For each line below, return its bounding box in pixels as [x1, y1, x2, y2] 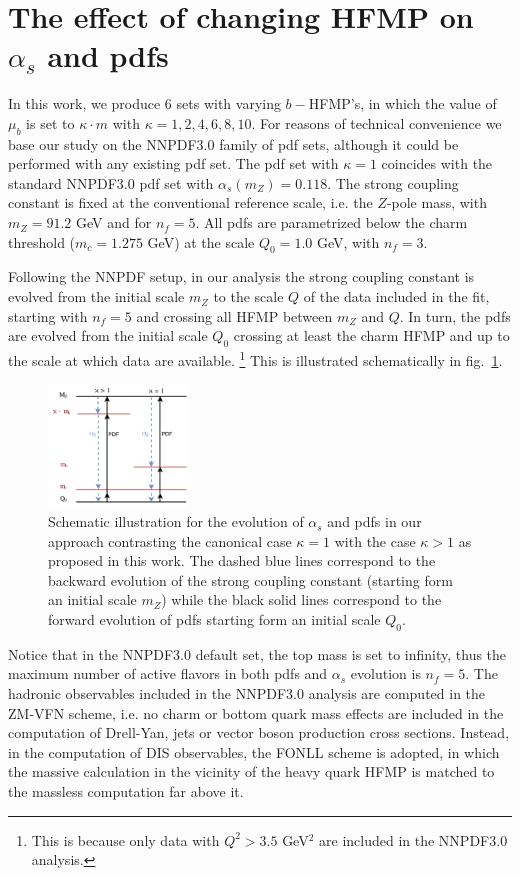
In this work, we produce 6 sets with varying [8, 93, 281, 114]
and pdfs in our [327, 511, 422, 532]
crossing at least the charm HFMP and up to [233, 325, 510, 346]
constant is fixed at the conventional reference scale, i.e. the [8, 192, 373, 213]
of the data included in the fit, [303, 286, 490, 307]
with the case [334, 530, 416, 551]
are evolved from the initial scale [8, 325, 208, 346]
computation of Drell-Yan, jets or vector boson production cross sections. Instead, [8, 722, 510, 743]
